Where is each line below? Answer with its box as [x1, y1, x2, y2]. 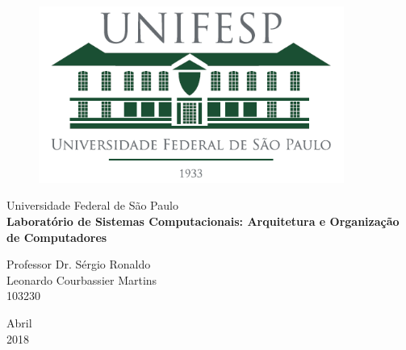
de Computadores [6, 228, 107, 245]
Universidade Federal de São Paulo [6, 197, 178, 214]
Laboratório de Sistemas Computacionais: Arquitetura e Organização [6, 212, 400, 229]
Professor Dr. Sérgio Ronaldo [6, 256, 151, 273]
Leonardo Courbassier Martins [6, 271, 157, 288]
